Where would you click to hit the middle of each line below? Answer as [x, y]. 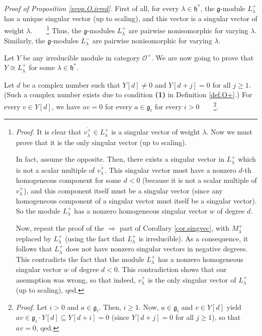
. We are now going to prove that [203, 57]
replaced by [33, 238]
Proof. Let [31, 307]
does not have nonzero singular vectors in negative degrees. [157, 249]
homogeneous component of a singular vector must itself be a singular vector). [136, 201]
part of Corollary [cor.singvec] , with [174, 228]
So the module [38, 210]
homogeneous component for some [68, 180]
